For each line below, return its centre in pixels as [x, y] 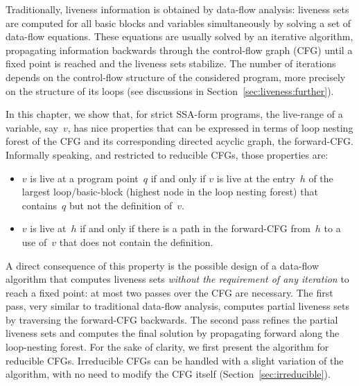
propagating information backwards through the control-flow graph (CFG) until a [179, 50]
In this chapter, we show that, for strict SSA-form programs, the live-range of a [174, 114]
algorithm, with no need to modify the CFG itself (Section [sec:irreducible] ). [168, 374]
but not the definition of [121, 205]
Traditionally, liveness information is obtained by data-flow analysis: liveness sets [177, 9]
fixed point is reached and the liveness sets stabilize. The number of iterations [171, 63]
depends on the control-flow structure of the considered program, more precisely [176, 77]
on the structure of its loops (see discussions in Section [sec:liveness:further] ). [170, 90]
